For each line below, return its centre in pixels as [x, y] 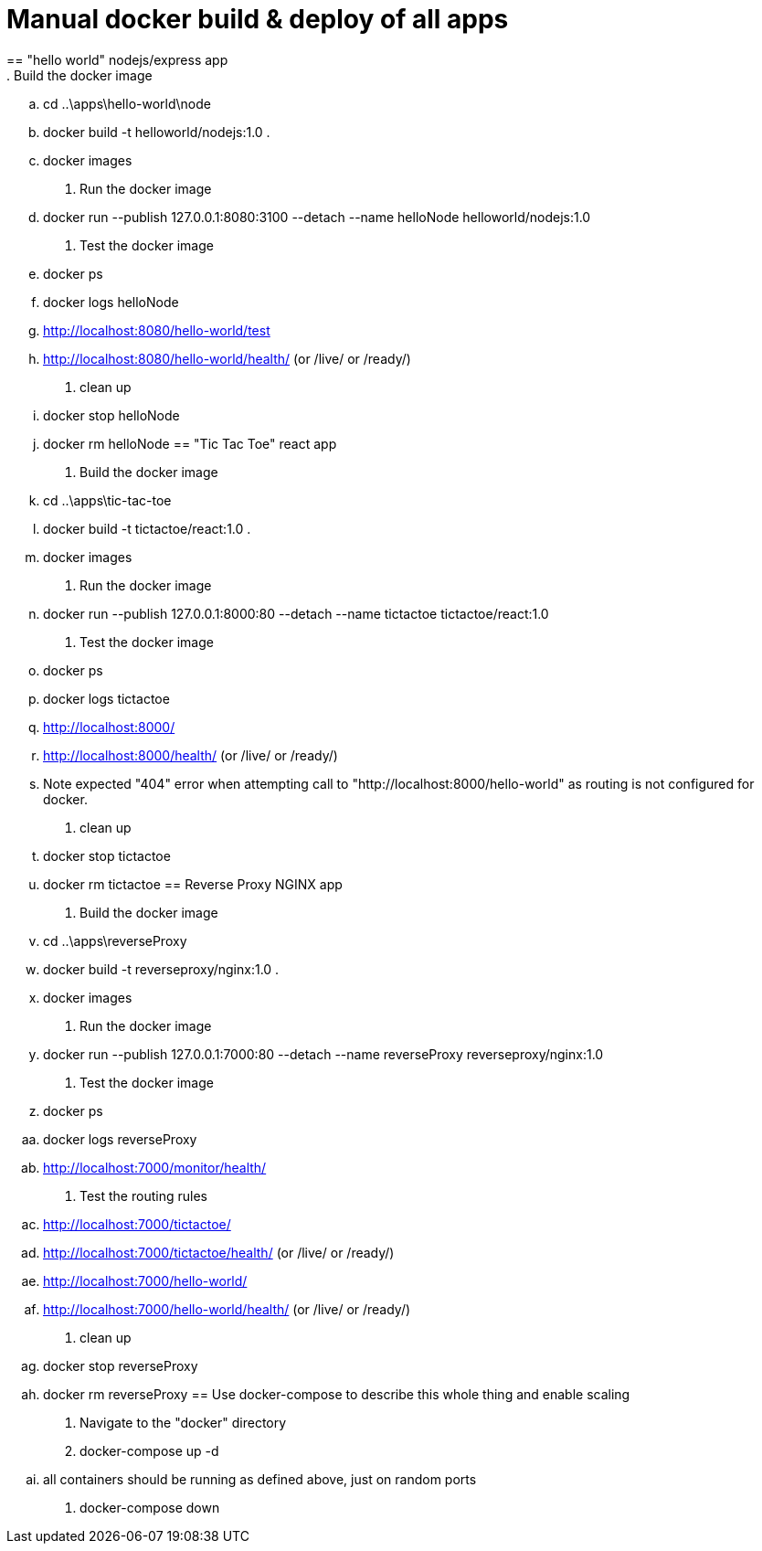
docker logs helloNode [111, 302]
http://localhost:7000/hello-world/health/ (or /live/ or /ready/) [227, 1309]
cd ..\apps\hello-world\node [127, 103]
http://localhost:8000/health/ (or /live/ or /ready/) [190, 755]
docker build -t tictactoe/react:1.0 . [147, 528]
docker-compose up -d [149, 1450]
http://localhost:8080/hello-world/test [157, 330]
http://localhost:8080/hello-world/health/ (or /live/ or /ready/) [227, 358]
